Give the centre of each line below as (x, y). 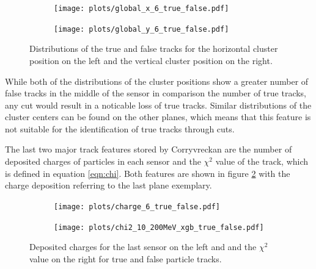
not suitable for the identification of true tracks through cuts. (120, 128)
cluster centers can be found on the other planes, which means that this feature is (158, 117)
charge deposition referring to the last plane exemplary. (108, 185)
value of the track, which (262, 161)
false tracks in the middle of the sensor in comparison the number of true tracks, (156, 93)
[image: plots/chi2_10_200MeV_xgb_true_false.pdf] (159, 227)
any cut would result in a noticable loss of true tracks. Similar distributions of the (158, 105)
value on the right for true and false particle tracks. (126, 258)
